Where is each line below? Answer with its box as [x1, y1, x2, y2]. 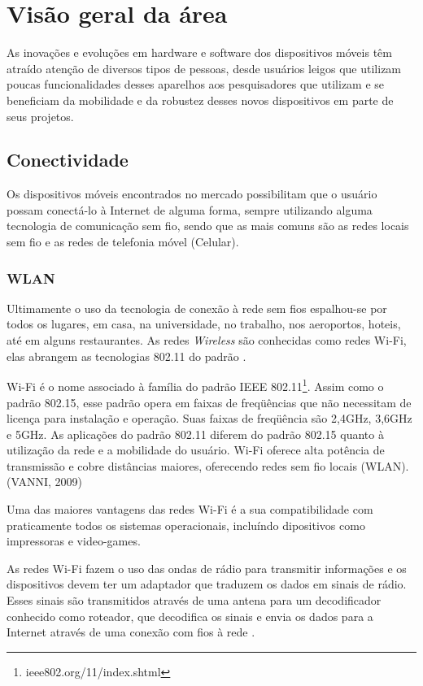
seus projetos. [7, 107, 74, 124]
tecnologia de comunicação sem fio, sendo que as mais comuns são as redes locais [7, 217, 409, 234]
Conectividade [7, 147, 129, 172]
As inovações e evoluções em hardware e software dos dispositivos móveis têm [7, 44, 392, 61]
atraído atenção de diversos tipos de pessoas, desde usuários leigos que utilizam [7, 59, 402, 76]
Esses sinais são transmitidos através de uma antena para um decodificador [7, 592, 382, 609]
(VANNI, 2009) [7, 473, 82, 490]
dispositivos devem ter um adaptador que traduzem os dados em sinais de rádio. [7, 575, 407, 593]
